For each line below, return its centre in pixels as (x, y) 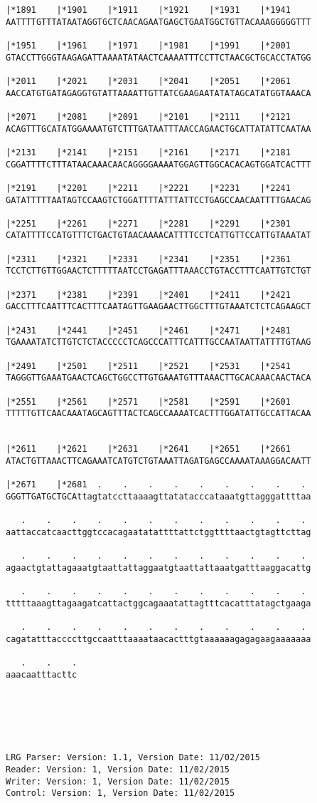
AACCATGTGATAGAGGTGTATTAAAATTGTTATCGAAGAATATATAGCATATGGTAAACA (158, 93)
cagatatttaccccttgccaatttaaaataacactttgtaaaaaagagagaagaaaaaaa (158, 639)
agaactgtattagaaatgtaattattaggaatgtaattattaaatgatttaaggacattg (158, 568)
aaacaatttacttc (42, 674)
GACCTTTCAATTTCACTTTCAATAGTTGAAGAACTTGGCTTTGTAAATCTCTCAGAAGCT (158, 307)
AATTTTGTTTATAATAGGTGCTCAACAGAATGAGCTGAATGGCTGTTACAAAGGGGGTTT (158, 22)
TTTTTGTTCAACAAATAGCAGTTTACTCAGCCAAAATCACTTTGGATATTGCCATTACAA (158, 414)
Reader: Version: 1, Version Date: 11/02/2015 (118, 770)
